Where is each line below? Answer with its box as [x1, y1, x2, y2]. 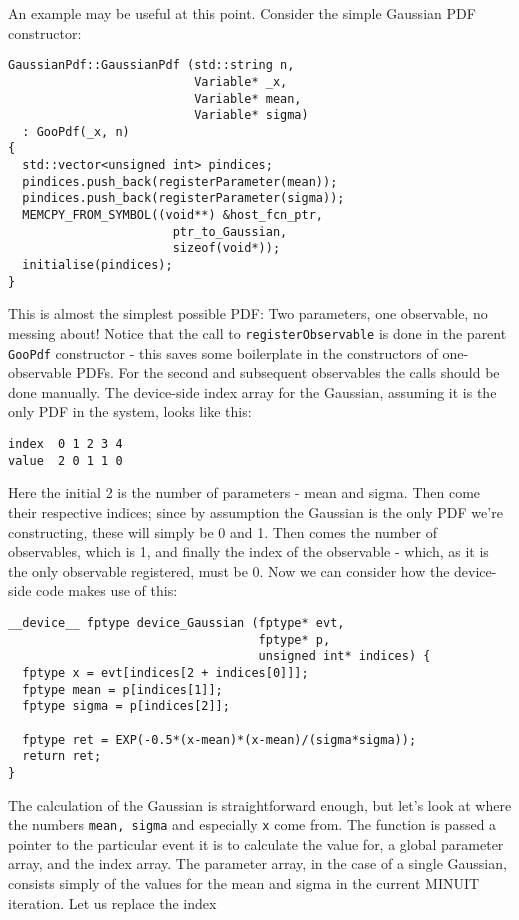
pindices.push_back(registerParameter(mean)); [22, 174, 338, 189]
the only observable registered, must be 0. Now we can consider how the [8, 560, 450, 581]
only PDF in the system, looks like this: [8, 401, 252, 422]
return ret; [22, 749, 102, 764]
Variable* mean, [194, 91, 302, 106]
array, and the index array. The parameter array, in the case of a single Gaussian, [8, 853, 507, 874]
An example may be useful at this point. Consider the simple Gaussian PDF [8, 3, 476, 23]
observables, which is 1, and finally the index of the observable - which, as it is [8, 541, 489, 562]
